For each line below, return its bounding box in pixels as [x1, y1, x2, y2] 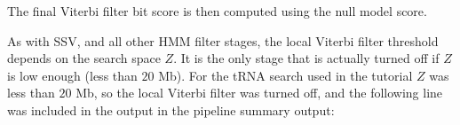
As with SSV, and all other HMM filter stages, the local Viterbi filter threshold [7, 31, 439, 50]
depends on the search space [7, 49, 161, 67]
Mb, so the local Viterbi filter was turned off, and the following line [75, 83, 443, 102]
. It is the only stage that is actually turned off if [173, 49, 440, 67]
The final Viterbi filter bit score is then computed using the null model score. [7, 2, 427, 20]
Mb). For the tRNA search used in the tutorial [158, 66, 413, 84]
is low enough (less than [7, 66, 138, 84]
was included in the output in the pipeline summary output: [7, 100, 335, 119]
